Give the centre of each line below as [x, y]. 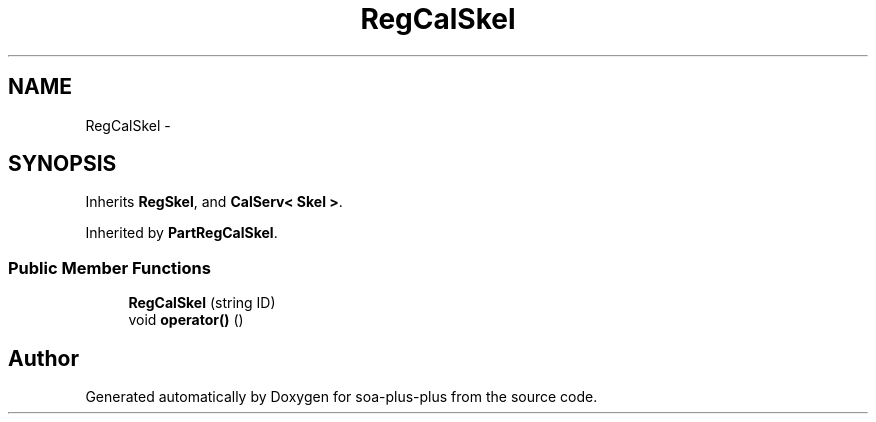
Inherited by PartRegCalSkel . [181, 233]
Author [43, 358]
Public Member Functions [109, 267]
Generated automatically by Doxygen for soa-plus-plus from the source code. [341, 397]
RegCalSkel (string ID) [202, 303]
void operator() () [186, 320]
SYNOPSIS [62, 164]
